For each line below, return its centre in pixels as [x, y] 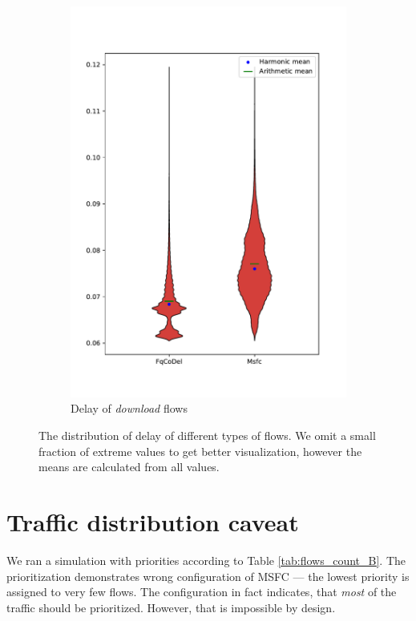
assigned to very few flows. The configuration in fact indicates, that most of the [202, 592]
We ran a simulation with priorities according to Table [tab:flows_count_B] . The [206, 560]
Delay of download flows [129, 408]
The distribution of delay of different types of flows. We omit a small [207, 436]
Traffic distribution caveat [153, 522]
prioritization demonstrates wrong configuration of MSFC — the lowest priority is [208, 576]
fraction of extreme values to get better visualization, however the [200, 451]
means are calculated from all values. [129, 467]
